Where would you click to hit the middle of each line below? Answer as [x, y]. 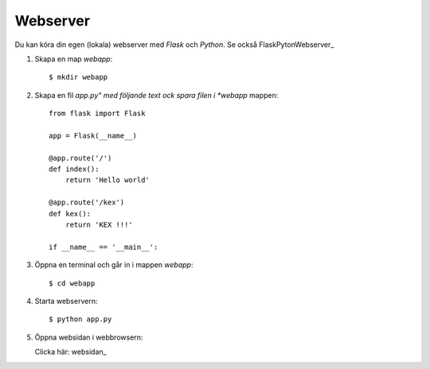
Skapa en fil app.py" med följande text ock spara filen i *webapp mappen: [156, 95]
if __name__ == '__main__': [104, 247]
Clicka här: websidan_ [70, 352]
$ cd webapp [72, 283]
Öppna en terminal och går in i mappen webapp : [114, 265]
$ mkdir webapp [78, 77]
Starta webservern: [66, 301]
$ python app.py [80, 319]
